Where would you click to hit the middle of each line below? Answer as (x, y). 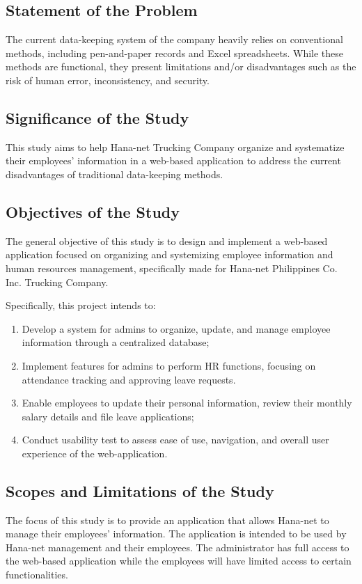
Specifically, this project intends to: (81, 305)
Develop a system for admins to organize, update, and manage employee (176, 328)
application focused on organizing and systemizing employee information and (170, 254)
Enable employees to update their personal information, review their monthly (187, 403)
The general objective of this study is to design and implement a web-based (167, 240)
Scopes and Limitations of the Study (140, 490)
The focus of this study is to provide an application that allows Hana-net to (167, 520)
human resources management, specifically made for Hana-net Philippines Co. (172, 268)
